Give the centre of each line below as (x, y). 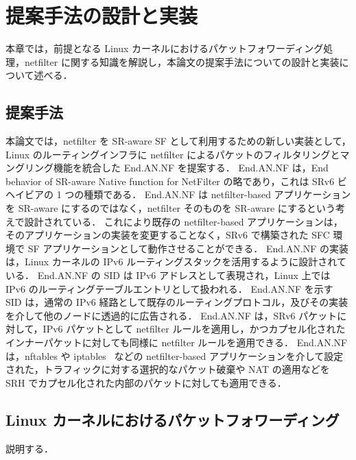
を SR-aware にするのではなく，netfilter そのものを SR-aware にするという (170, 208)
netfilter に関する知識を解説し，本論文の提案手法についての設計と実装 (182, 61)
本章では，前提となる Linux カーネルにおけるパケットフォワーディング (165, 48)
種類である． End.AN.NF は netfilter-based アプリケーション (217, 194)
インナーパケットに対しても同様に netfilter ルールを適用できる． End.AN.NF (177, 342)
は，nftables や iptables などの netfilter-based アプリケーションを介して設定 (175, 355)
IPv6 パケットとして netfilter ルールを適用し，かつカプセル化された (194, 329)
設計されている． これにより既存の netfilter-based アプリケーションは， (183, 221)
